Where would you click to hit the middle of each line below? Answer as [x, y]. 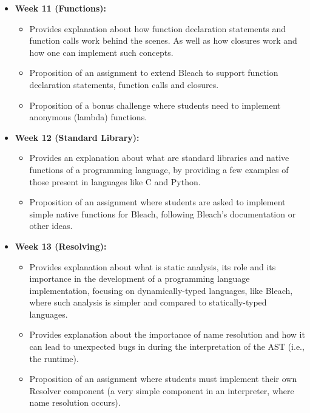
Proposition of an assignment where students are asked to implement [157, 202]
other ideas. [51, 226]
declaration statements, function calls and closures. [124, 84]
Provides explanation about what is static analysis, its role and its [153, 266]
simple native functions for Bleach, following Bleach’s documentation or [163, 213]
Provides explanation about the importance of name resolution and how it [167, 334]
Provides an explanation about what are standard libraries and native [159, 158]
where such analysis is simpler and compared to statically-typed [148, 302]
